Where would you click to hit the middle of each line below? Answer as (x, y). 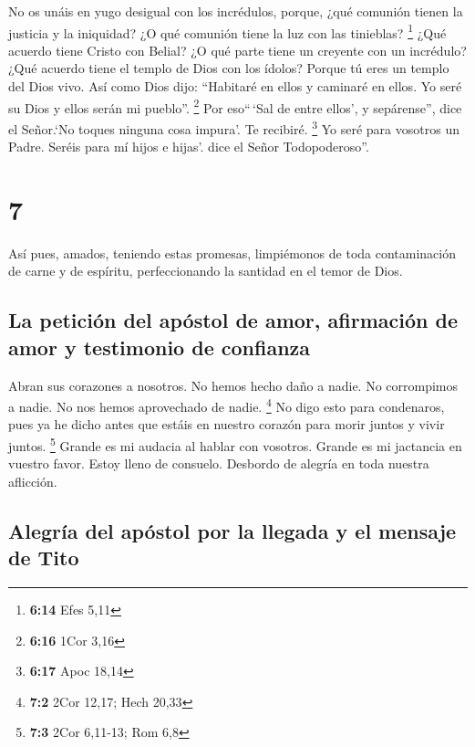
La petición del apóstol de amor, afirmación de (233, 320)
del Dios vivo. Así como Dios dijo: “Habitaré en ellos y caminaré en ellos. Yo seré (235, 86)
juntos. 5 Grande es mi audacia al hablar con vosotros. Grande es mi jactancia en (235, 444)
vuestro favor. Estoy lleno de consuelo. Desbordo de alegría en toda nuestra (219, 463)
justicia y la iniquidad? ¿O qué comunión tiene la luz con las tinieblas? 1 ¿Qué (227, 31)
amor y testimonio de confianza (160, 347)
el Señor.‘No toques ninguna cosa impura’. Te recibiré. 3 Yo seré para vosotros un (234, 127)
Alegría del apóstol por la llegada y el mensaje (232, 530)
